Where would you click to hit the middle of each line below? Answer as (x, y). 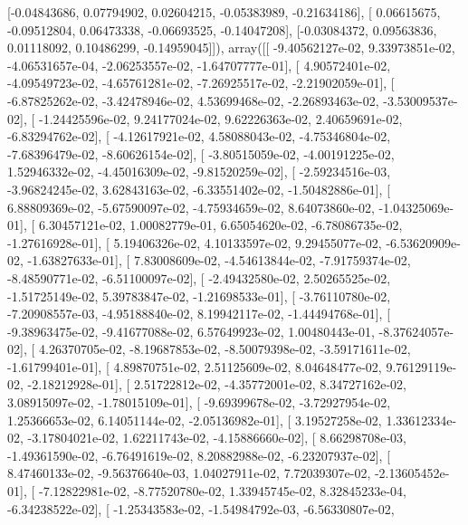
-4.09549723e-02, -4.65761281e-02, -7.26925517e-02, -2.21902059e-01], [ (201, 83)
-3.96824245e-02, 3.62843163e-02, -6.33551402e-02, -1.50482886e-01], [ (199, 189)
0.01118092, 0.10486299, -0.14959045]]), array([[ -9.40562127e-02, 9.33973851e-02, (231, 48)
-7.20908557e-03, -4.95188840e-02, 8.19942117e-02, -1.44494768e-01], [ (199, 314)
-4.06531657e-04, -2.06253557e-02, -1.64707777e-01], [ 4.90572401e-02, (199, 65)
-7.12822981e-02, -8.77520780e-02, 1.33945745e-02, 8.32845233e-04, (222, 491)
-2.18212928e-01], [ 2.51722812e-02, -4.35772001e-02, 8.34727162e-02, (217, 384)
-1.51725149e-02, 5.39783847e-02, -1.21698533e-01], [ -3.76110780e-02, (199, 296)
